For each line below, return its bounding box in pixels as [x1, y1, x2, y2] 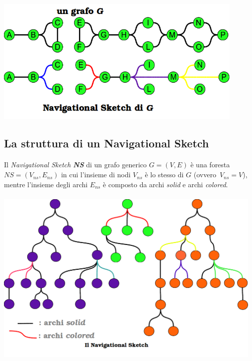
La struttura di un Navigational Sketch [4, 135, 209, 150]
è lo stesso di [145, 169, 184, 180]
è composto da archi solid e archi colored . [103, 179, 228, 189]
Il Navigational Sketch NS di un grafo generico [4, 159, 147, 170]
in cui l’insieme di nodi [61, 169, 131, 180]
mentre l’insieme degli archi [4, 179, 88, 189]
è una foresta [190, 159, 230, 170]
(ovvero [193, 169, 216, 180]
